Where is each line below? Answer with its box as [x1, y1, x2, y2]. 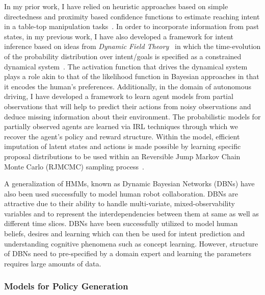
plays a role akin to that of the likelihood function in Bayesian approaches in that [4, 71, 259, 82]
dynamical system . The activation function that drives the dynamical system [4, 61, 248, 71]
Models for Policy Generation [4, 280, 128, 292]
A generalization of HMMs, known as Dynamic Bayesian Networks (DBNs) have [4, 178, 255, 189]
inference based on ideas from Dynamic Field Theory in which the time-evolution [4, 41, 261, 52]
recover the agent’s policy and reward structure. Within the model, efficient [4, 131, 240, 141]
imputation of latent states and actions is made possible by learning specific [4, 141, 241, 152]
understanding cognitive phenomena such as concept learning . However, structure [4, 238, 258, 249]
